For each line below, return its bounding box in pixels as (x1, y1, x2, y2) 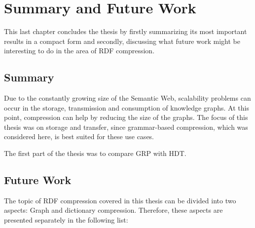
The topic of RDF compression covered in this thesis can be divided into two (4, 195, 236, 205)
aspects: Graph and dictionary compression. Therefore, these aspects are (4, 205, 223, 215)
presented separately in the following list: (4, 215, 128, 225)
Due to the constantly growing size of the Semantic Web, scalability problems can (4, 93, 251, 103)
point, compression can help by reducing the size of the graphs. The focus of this (4, 112, 248, 122)
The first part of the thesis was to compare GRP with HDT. (4, 148, 186, 158)
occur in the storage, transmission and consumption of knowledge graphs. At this (4, 102, 249, 113)
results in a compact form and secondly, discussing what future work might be (4, 36, 240, 46)
